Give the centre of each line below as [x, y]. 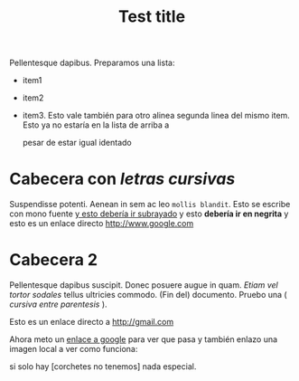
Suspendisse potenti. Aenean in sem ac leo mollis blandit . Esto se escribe [150, 205]
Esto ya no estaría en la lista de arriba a [96, 125]
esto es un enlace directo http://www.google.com [102, 224]
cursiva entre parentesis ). [58, 304]
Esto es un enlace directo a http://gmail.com [92, 322]
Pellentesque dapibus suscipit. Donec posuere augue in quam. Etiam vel [144, 285]
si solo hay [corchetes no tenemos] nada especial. [103, 367]
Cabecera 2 [53, 260]
